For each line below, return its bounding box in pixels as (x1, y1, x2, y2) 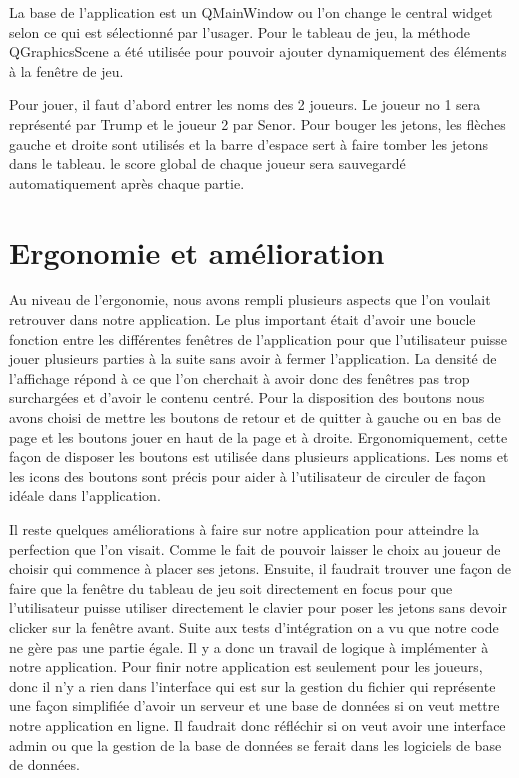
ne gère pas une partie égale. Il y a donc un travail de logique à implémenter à (9, 636, 489, 657)
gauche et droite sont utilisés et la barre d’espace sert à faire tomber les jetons (9, 133, 489, 154)
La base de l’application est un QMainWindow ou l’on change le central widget (9, 2, 493, 22)
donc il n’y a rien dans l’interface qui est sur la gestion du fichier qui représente (9, 675, 496, 696)
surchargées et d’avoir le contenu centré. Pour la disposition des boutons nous (9, 387, 485, 408)
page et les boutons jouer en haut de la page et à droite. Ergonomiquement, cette (9, 426, 508, 447)
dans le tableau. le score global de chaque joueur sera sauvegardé (9, 153, 406, 174)
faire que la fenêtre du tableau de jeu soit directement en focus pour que (9, 577, 453, 598)
